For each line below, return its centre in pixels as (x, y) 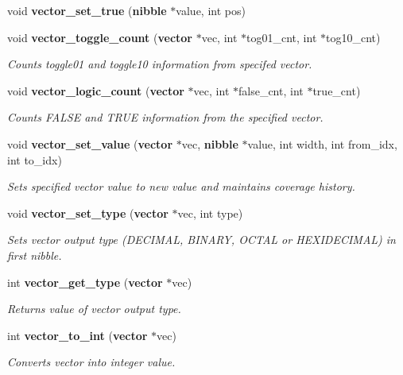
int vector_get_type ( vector (85, 282)
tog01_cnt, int (282, 37)
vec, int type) (210, 213)
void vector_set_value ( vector (90, 143)
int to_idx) (35, 159)
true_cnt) (337, 90)
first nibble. (35, 255)
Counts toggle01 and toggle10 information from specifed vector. (160, 64)
